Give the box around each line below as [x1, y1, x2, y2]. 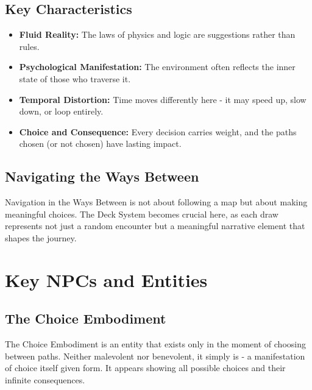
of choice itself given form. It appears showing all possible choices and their [5, 361, 286, 374]
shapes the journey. [5, 231, 77, 244]
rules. [19, 40, 40, 52]
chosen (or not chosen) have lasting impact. [19, 137, 182, 150]
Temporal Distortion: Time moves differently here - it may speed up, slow [19, 93, 307, 105]
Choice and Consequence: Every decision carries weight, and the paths [19, 125, 297, 138]
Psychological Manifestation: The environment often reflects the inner [19, 60, 296, 73]
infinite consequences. [5, 373, 85, 386]
